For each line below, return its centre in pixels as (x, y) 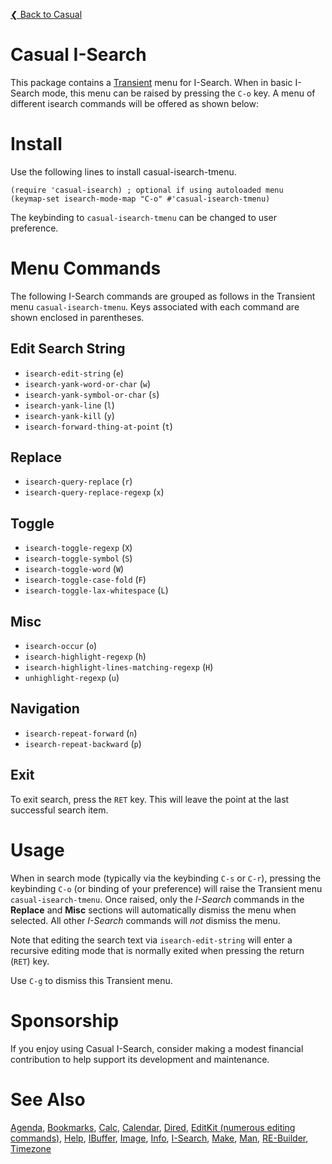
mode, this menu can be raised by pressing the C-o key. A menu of (178, 93)
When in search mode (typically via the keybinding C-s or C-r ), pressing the (166, 878)
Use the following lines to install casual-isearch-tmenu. (123, 171)
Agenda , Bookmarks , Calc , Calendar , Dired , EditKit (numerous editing (153, 1127)
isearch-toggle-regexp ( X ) (78, 548)
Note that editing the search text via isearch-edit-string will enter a (151, 940)
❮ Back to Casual (46, 14)
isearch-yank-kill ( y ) (69, 415)
